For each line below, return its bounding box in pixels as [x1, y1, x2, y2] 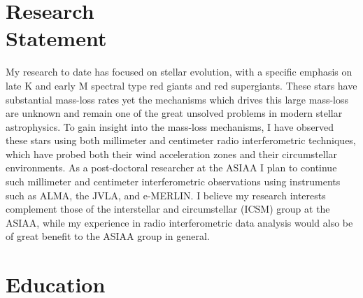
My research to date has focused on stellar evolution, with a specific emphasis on [6, 64, 353, 79]
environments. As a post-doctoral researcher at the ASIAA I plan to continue [6, 160, 337, 175]
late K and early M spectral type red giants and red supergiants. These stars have [6, 78, 357, 92]
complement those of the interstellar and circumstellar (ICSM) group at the [6, 201, 330, 216]
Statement [6, 24, 107, 52]
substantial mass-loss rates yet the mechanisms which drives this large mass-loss [6, 92, 348, 106]
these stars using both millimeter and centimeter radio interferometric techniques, [6, 133, 356, 148]
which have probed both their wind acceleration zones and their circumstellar [6, 146, 338, 161]
